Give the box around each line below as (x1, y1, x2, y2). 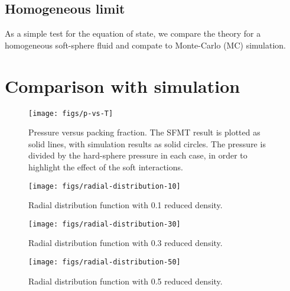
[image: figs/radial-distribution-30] (28, 219, 181, 228)
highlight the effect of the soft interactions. (28, 160, 183, 173)
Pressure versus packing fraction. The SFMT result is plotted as (28, 126, 260, 138)
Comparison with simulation (5, 73, 240, 98)
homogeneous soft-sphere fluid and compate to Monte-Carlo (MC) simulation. (5, 38, 286, 51)
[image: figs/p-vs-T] (28, 109, 113, 118)
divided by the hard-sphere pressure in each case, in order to (28, 149, 247, 161)
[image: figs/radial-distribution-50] (28, 258, 181, 267)
